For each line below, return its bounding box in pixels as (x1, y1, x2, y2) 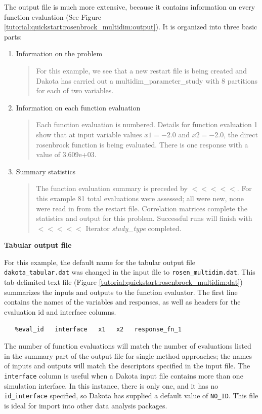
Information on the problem (16, 48, 103, 59)
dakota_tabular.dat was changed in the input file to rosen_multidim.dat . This (4, 267, 255, 277)
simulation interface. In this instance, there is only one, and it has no (4, 380, 219, 391)
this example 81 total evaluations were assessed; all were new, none (36, 193, 244, 203)
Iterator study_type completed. (85, 222, 182, 233)
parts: (4, 31, 22, 42)
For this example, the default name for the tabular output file (4, 256, 196, 267)
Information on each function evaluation (16, 102, 141, 112)
